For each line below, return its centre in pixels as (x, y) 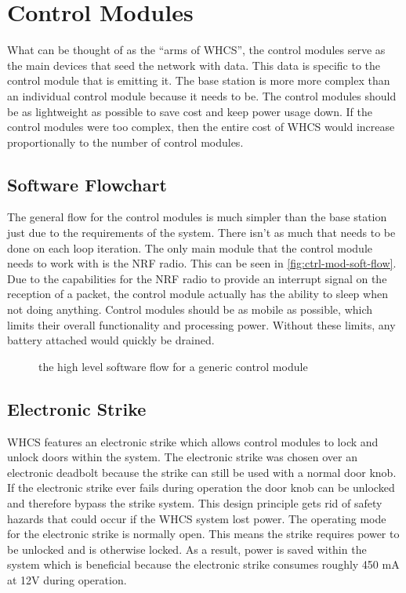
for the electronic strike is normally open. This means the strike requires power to (203, 534)
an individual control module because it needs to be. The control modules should (202, 95)
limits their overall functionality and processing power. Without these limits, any (201, 324)
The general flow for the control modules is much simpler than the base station (197, 217)
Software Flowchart (87, 184)
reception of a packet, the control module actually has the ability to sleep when (198, 294)
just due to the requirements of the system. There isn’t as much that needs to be (201, 233)
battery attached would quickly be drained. (111, 340)
